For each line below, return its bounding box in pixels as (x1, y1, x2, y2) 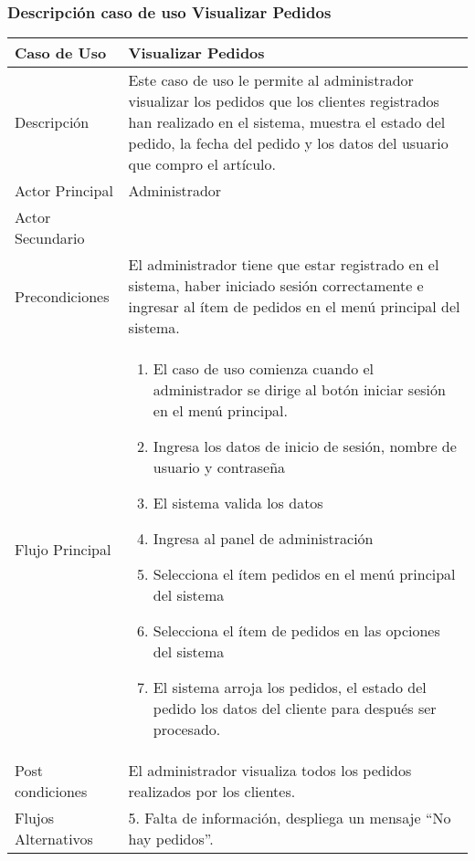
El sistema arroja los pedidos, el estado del (153, 677, 427, 698)
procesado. (153, 719, 221, 740)
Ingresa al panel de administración (153, 528, 374, 550)
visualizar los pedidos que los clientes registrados (128, 90, 439, 112)
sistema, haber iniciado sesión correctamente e (128, 275, 424, 297)
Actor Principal (15, 180, 113, 202)
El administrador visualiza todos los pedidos (128, 760, 412, 782)
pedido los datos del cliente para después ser (153, 698, 437, 719)
